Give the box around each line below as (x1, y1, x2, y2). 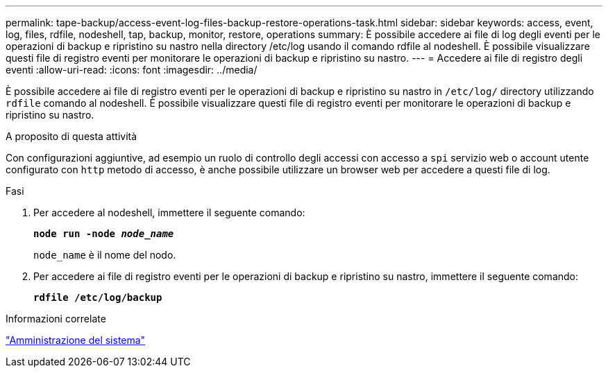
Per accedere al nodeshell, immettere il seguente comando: (33, 207, 305, 218)
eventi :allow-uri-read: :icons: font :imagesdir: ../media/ (6, 64, 257, 76)
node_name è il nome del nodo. (33, 249, 176, 261)
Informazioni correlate (6, 313, 106, 324)
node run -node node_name (33, 228, 174, 239)
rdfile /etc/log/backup (33, 292, 162, 303)
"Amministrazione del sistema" (6, 334, 146, 346)
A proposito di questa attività (6, 130, 137, 142)
